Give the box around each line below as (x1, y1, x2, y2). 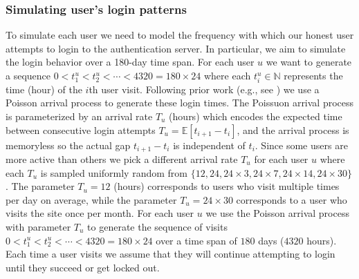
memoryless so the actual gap (6, 137, 131, 152)
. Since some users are (255, 137, 348, 152)
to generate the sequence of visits (87, 219, 228, 233)
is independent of (173, 137, 246, 152)
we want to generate (266, 55, 352, 69)
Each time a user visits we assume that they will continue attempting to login (6, 247, 335, 261)
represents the (284, 68, 343, 82)
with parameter (6, 219, 71, 233)
